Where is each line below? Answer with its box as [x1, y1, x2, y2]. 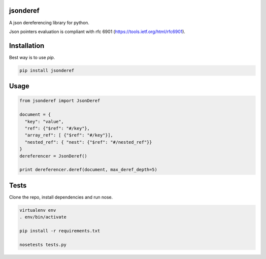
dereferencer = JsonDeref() [19, 153, 87, 159]
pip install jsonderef [19, 67, 74, 73]
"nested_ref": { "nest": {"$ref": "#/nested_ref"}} [25, 139, 152, 145]
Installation [9, 41, 44, 50]
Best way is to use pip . [9, 54, 55, 60]
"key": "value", [25, 119, 64, 124]
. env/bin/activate [19, 214, 66, 220]
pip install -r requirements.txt [19, 228, 100, 233]
